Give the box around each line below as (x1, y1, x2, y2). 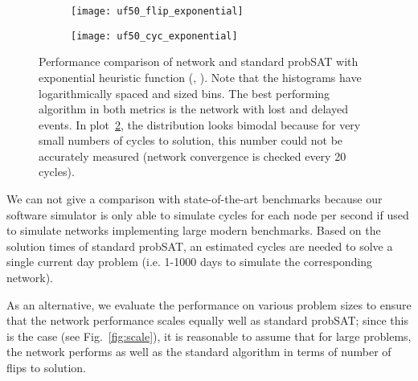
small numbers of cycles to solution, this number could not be (39, 132, 343, 149)
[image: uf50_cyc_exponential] (71, 30, 238, 42)
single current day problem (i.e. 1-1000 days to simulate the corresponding (6, 253, 373, 270)
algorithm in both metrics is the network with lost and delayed (39, 100, 348, 117)
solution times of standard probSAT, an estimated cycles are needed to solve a (6, 237, 393, 254)
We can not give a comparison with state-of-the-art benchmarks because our (6, 190, 383, 207)
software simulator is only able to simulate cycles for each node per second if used (6, 206, 409, 223)
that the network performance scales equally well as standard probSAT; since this (6, 312, 408, 329)
